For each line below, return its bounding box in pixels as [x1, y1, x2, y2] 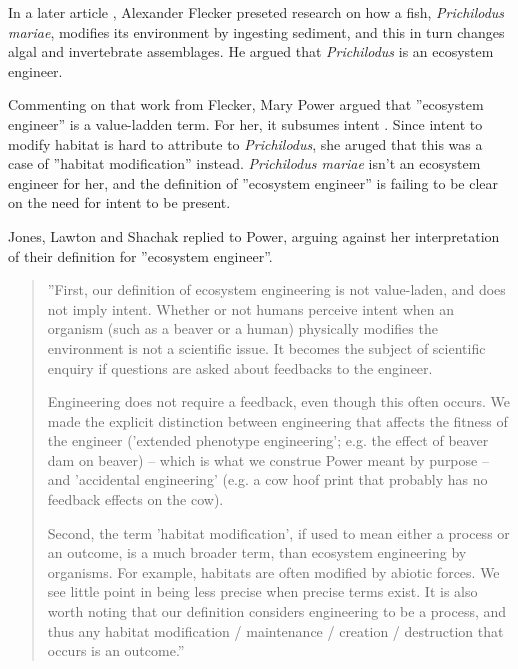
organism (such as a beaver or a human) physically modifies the [47, 318, 438, 339]
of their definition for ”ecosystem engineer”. [8, 245, 273, 266]
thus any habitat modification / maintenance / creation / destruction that [47, 620, 504, 641]
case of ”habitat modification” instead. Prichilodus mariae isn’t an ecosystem [8, 153, 481, 174]
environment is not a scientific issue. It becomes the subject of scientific [47, 337, 486, 358]
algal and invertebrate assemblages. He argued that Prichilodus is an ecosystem [8, 41, 494, 62]
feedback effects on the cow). [47, 489, 224, 510]
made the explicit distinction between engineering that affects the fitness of [47, 410, 508, 431]
